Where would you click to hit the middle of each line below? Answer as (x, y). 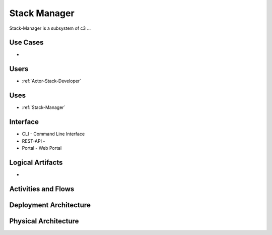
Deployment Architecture (50, 205)
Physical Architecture (44, 221)
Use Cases (26, 43)
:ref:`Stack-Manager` (44, 107)
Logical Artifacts (36, 162)
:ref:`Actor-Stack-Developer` (52, 81)
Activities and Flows (42, 189)
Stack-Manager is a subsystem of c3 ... (50, 28)
